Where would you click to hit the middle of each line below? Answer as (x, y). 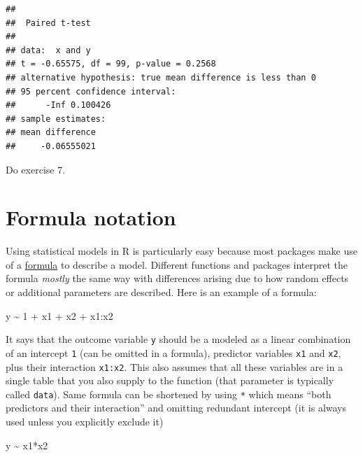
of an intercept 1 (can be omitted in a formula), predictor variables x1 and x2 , (173, 352)
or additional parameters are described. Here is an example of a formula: (161, 292)
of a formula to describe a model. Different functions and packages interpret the (177, 264)
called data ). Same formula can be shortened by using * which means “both (169, 394)
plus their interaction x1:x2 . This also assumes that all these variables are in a (175, 366)
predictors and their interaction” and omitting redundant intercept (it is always (176, 408)
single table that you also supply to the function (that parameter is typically (170, 380)
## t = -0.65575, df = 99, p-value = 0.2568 (111, 64)
